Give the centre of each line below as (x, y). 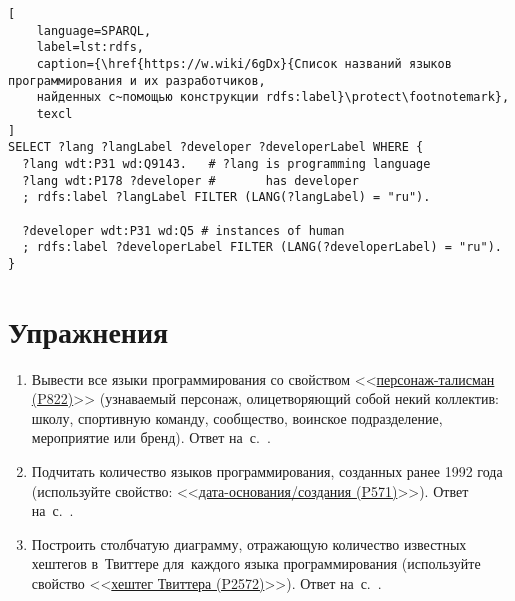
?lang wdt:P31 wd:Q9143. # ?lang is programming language (226, 163)
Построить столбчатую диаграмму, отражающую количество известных (249, 543)
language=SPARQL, (94, 30)
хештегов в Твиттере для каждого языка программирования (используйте (256, 563)
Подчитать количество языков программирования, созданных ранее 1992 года (267, 471)
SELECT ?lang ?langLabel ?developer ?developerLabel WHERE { (216, 147)
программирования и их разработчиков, (137, 80)
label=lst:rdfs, (90, 47)
